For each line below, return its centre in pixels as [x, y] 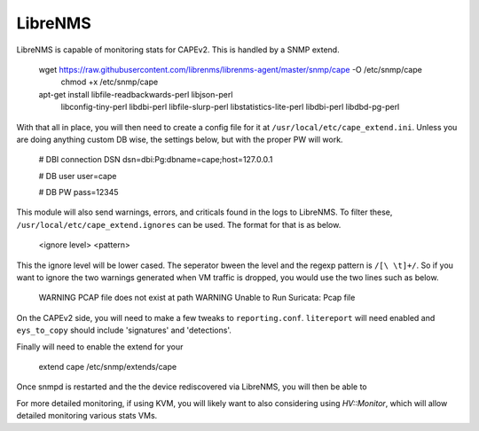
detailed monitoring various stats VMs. [87, 416]
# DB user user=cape [78, 176]
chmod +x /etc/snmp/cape [110, 82]
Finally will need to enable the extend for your [100, 347]
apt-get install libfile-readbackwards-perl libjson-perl [136, 94]
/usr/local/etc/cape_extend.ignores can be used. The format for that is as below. [179, 224]
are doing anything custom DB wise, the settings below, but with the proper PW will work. [180, 139]
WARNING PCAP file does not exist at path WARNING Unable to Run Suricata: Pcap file [197, 298]
